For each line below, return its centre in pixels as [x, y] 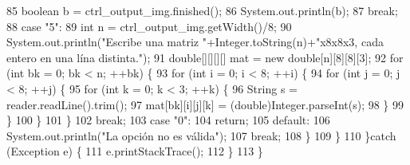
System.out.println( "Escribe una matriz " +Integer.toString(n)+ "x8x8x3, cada [195, 42]
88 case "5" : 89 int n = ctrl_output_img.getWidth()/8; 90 [149, 26]
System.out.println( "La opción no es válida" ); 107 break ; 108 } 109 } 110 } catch [201, 135]
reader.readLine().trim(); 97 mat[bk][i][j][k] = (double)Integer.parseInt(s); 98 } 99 [205, 104]
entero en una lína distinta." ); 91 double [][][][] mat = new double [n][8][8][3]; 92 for [205, 57]
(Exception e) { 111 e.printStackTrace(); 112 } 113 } [135, 151]
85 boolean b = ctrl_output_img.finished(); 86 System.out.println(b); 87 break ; [202, 10]
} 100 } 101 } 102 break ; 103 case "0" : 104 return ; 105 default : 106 [168, 120]
